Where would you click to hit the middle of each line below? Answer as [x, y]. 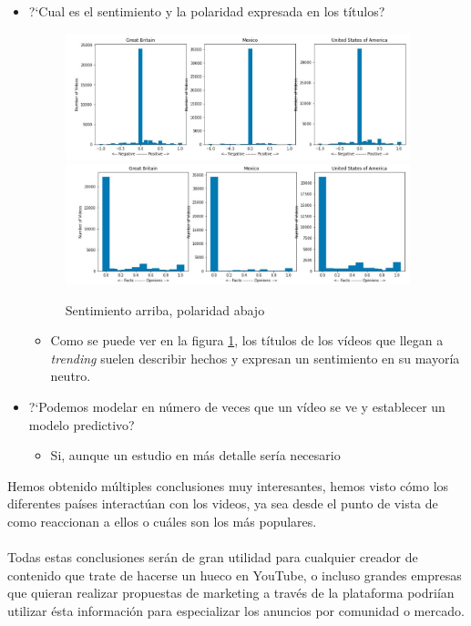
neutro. [71, 376]
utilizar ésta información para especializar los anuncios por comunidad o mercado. [236, 611]
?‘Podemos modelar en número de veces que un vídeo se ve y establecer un [237, 407]
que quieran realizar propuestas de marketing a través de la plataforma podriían [231, 593]
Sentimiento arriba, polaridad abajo [165, 309]
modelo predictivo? [82, 424]
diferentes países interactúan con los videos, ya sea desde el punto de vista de [223, 503]
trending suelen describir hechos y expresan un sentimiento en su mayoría [255, 358]
